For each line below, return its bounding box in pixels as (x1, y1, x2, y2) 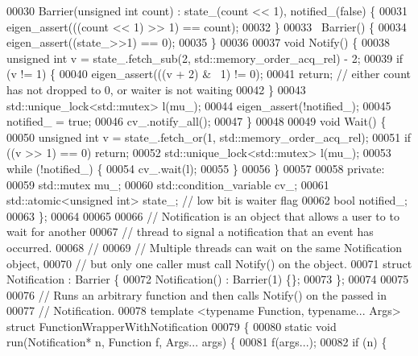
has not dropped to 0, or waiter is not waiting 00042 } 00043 (6, 81, 306, 97)
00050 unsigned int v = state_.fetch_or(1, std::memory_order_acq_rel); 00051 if (6, 128, 412, 145)
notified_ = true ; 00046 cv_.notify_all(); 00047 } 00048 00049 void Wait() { (6, 113, 387, 130)
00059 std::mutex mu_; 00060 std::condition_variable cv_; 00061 (6, 176, 329, 192)
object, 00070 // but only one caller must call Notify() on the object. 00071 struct (6, 255, 412, 271)
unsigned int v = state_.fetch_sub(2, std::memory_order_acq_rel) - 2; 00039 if (6, 49, 404, 66)
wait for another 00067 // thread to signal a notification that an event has (6, 223, 374, 240)
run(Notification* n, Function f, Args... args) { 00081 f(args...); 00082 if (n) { (6, 333, 387, 350)
